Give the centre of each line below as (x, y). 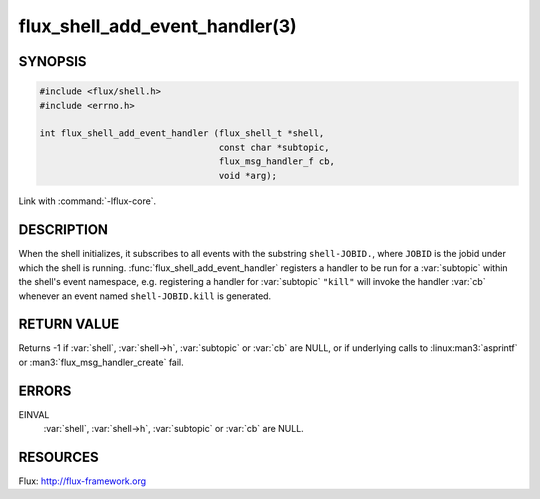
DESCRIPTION (63, 230)
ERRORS (45, 390)
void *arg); (247, 175)
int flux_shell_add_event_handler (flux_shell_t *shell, (182, 133)
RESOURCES (58, 456)
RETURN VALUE (69, 324)
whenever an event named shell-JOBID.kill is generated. (145, 296)
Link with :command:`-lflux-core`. (87, 201)
